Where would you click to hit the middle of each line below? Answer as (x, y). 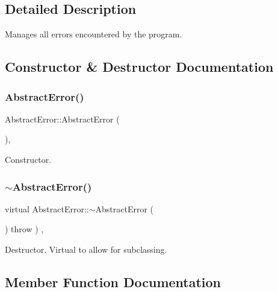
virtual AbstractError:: (47, 208)
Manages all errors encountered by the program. (94, 34)
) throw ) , (24, 229)
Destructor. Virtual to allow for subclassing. (86, 249)
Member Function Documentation (113, 281)
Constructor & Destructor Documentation (139, 67)
